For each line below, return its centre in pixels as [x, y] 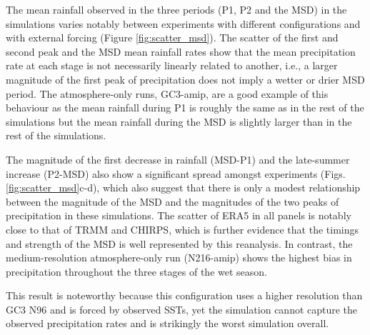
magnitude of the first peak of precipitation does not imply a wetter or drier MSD [185, 79]
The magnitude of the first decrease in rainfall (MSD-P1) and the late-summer [178, 159]
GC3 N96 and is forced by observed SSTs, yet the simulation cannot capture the [182, 309]
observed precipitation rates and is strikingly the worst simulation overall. [167, 323]
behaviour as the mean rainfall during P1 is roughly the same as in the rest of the [185, 107]
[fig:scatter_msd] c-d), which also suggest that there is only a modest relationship [183, 187]
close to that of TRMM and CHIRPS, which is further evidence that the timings [182, 229]
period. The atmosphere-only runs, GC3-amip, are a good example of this [167, 93]
